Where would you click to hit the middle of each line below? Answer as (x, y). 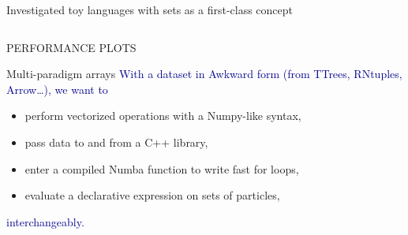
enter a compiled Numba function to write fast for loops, (162, 168)
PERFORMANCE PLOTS (71, 47)
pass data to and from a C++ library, (116, 142)
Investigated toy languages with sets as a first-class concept (150, 9)
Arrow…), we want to (57, 89)
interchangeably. (45, 221)
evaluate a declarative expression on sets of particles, (152, 195)
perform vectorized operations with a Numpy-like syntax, (163, 116)
